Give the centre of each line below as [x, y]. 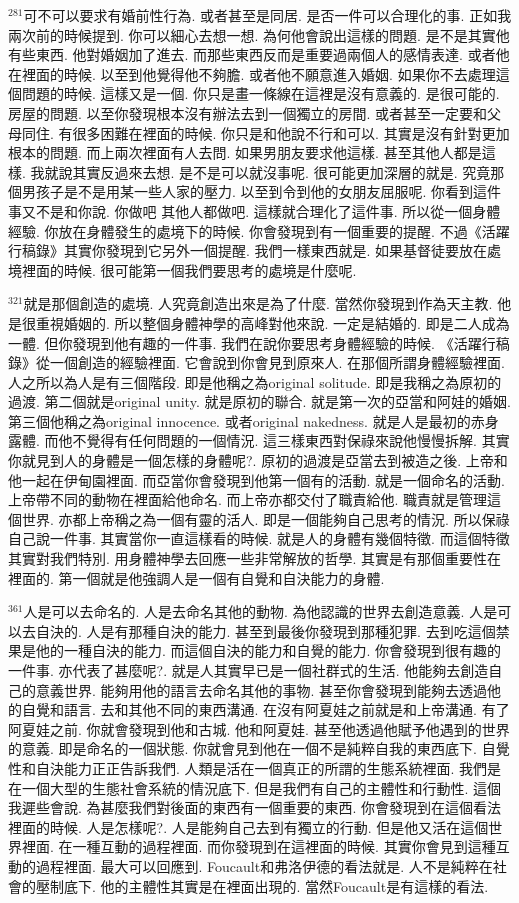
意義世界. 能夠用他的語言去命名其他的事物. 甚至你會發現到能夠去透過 [261, 689]
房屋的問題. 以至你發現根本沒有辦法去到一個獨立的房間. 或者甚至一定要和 [248, 112]
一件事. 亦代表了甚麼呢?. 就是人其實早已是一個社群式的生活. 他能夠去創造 [248, 670]
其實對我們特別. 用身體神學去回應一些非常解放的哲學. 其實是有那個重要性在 [255, 558]
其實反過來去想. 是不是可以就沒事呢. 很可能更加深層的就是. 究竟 [281, 171]
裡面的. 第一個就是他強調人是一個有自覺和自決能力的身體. [196, 577]
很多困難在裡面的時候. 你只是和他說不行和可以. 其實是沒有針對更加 [291, 132]
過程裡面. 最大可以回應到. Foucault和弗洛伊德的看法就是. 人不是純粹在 [264, 865]
